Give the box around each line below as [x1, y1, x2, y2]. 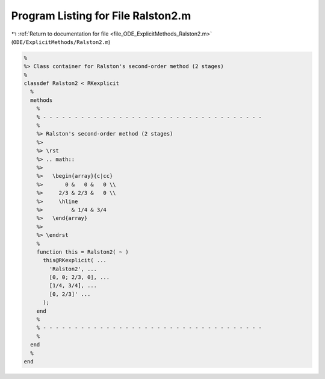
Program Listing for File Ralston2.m [11, 9, 191, 22]
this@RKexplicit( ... [43, 257, 107, 264]
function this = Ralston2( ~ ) [36, 248, 129, 255]
